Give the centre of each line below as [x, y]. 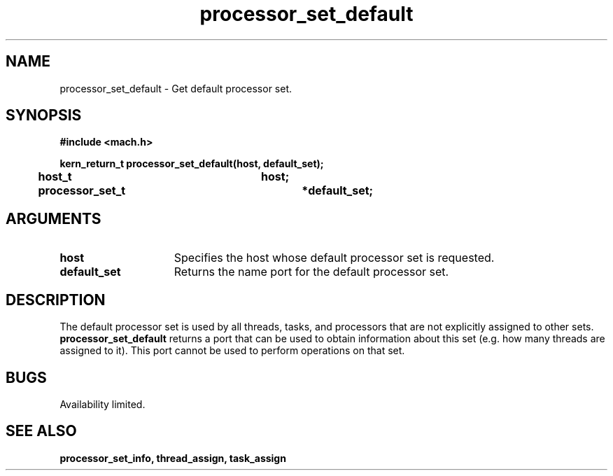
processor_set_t [82, 191]
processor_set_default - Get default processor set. [176, 88]
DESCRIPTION [56, 300]
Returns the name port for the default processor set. [311, 272]
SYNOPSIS [44, 115]
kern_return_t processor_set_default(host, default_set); [192, 164]
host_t [55, 177]
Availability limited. [103, 404]
